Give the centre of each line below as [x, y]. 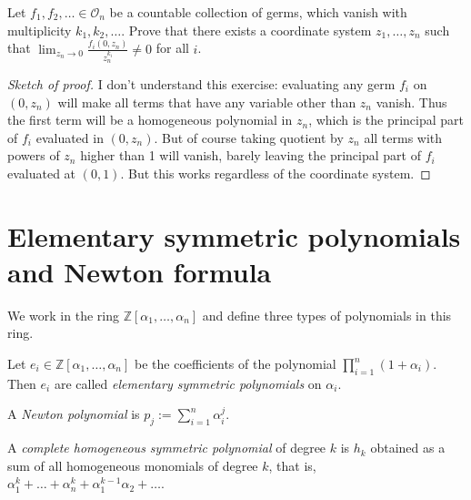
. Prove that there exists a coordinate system [246, 30]
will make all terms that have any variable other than [207, 102]
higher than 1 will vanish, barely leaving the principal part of [251, 155]
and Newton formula [140, 271]
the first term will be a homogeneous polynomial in [150, 120]
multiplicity [40, 30]
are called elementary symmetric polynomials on [188, 383]
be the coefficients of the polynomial [235, 364]
